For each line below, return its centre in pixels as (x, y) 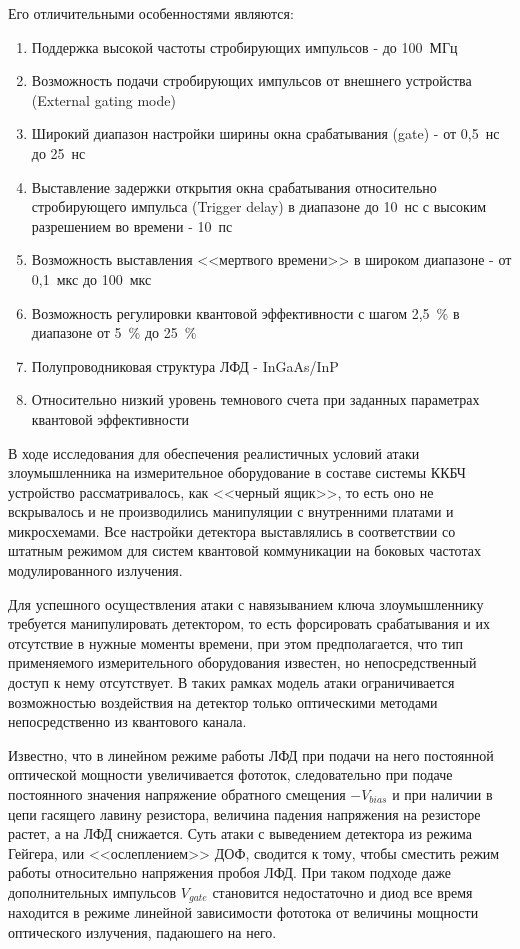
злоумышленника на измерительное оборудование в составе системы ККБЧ (237, 472)
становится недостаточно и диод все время (342, 891)
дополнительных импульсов (92, 891)
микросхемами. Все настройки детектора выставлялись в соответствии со (232, 530)
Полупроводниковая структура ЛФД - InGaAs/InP (185, 365)
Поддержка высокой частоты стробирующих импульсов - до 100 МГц (244, 46)
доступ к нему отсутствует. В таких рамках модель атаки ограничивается (231, 682)
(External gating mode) (103, 99)
